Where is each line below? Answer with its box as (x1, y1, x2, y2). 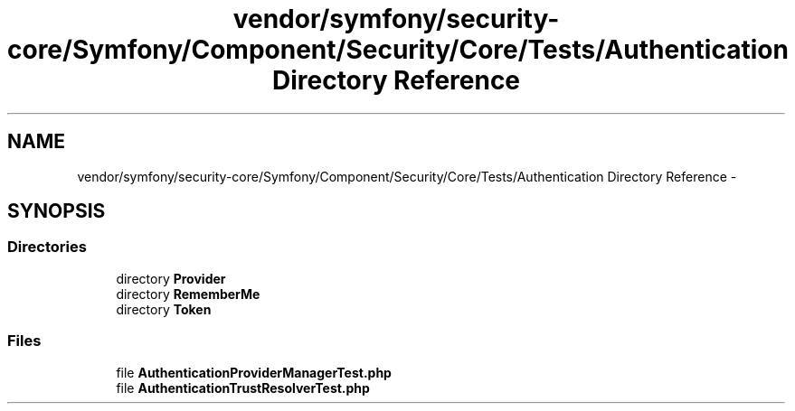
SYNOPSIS (7, 200, 106, 223)
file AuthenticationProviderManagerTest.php (116, 364, 392, 380)
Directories (7, 238, 87, 257)
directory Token (116, 301, 212, 317)
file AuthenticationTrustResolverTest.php (116, 379, 370, 396)
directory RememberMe (116, 285, 260, 302)
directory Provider (116, 270, 226, 286)
